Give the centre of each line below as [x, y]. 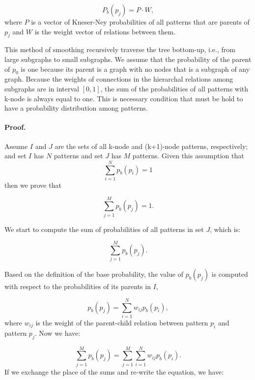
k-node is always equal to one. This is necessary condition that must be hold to [124, 98]
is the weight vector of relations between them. [105, 31]
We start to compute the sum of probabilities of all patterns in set [104, 229]
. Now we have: [57, 333]
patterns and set [78, 156]
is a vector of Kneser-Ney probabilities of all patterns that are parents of [140, 22]
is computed [230, 274]
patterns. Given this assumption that [188, 156]
